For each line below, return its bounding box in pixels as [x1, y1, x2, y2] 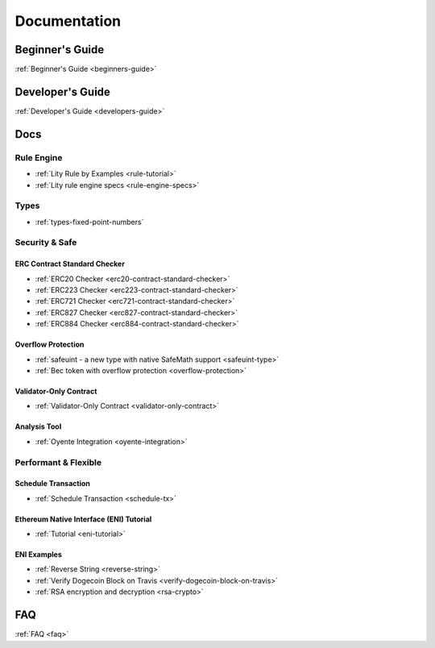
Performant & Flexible [14, 456, 102, 467]
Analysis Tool [14, 422, 62, 431]
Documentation [14, 12, 122, 30]
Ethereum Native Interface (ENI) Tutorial [14, 514, 152, 524]
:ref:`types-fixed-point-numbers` [35, 217, 144, 226]
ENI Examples [14, 550, 62, 559]
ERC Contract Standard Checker [14, 259, 125, 269]
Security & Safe [14, 237, 77, 248]
